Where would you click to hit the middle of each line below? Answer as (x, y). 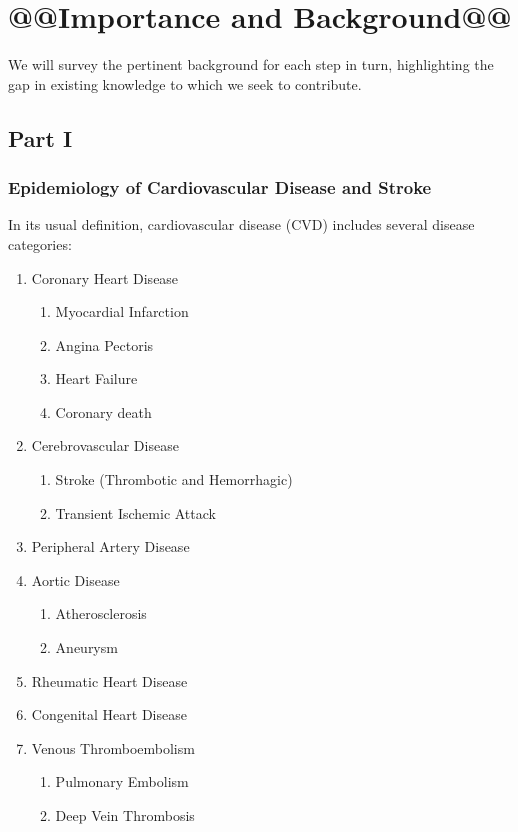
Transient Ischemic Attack (135, 512)
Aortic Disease (75, 579)
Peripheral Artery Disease (110, 546)
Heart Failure (96, 378)
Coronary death (103, 411)
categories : (40, 243)
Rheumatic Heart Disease (109, 680)
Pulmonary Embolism (122, 781)
